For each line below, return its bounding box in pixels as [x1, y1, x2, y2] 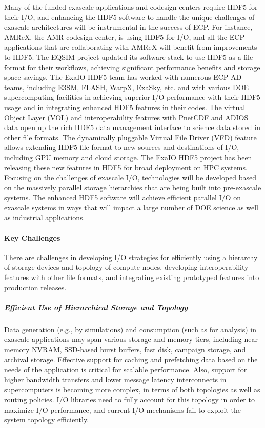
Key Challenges [4, 232, 60, 243]
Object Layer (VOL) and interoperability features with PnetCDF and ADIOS [4, 112, 249, 122]
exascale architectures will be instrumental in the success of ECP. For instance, [4, 22, 253, 32]
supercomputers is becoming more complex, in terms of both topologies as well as [4, 384, 260, 395]
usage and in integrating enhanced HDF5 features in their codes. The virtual [4, 101, 246, 112]
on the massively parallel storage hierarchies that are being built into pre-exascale [4, 182, 261, 192]
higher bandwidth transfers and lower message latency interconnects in [4, 374, 227, 384]
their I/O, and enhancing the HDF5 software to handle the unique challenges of [4, 11, 255, 22]
